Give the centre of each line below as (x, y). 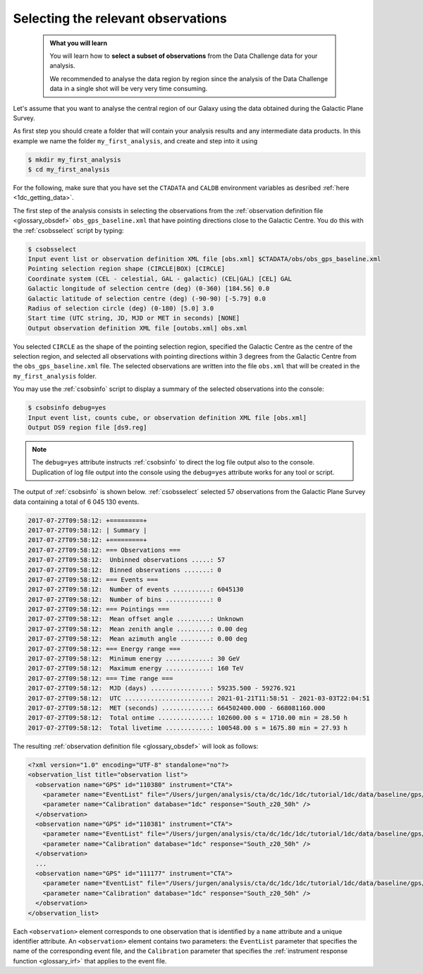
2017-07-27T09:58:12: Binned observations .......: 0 (124, 570)
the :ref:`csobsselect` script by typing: (68, 230)
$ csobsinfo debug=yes (67, 408)
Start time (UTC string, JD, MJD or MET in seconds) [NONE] (134, 318)
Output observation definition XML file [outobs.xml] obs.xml (137, 328)
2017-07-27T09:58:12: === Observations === (104, 550)
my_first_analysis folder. (55, 376)
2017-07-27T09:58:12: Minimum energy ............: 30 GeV (134, 659)
